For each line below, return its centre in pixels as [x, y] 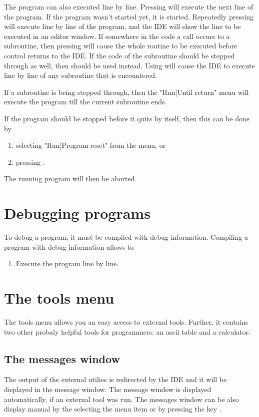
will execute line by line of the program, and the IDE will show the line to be [122, 26]
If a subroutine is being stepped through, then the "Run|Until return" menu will [126, 92]
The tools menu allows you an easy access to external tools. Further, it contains [126, 321]
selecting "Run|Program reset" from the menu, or [91, 145]
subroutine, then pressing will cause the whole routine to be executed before [121, 46]
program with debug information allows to [69, 246]
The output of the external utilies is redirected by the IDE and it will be [115, 379]
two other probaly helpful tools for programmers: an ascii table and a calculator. [127, 331]
